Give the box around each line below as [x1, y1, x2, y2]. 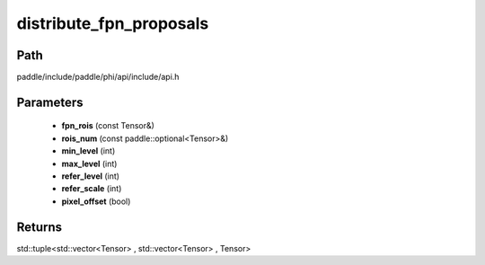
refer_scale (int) [61, 183, 122, 194]
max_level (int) [61, 158, 118, 169]
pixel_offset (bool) [61, 196, 131, 207]
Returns [16, 219, 63, 234]
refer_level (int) [61, 171, 120, 181]
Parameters [16, 94, 84, 110]
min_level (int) [61, 146, 116, 156]
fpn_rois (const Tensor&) [61, 120, 154, 131]
